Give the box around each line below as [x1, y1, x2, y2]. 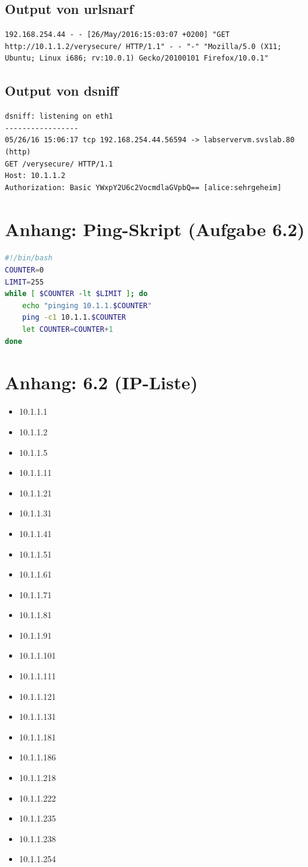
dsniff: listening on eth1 [5, 112, 113, 121]
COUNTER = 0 [5, 266, 44, 275]
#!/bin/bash [5, 254, 53, 263]
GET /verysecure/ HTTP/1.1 [5, 159, 113, 168]
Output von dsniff [5, 81, 118, 100]
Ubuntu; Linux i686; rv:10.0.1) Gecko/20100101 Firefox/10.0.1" [5, 54, 269, 63]
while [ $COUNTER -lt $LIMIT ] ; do [5, 289, 148, 298]
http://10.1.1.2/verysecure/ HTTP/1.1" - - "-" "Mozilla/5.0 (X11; [5, 42, 282, 51]
